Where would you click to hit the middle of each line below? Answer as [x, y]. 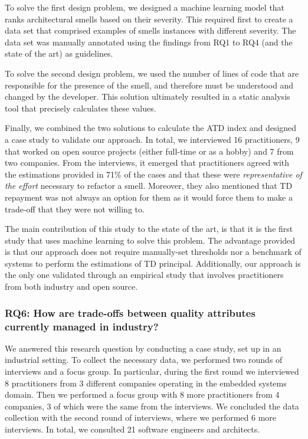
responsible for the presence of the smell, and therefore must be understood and [149, 85]
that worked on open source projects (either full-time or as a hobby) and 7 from [149, 151]
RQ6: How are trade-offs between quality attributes [130, 312]
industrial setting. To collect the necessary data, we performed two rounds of [144, 360]
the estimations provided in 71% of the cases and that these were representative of [153, 174]
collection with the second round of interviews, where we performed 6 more [141, 417]
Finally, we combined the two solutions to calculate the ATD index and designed [151, 128]
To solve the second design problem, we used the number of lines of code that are [152, 73]
